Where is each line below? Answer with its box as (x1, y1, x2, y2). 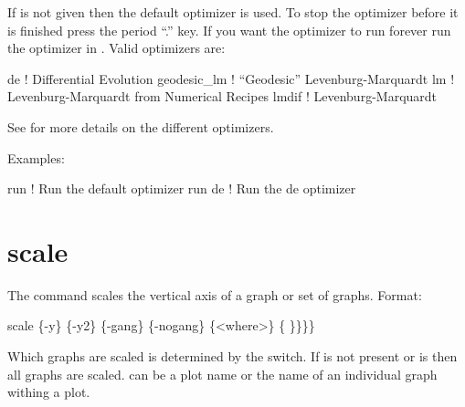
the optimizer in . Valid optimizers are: (7, 38, 226, 57)
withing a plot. (7, 382, 90, 402)
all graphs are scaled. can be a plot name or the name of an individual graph (7, 364, 438, 383)
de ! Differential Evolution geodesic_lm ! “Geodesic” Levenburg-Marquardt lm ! (7, 68, 455, 88)
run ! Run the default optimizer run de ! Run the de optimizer (7, 179, 356, 198)
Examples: (7, 148, 65, 167)
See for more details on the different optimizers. (7, 117, 274, 136)
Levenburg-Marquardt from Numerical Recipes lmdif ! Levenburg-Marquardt (7, 87, 438, 106)
